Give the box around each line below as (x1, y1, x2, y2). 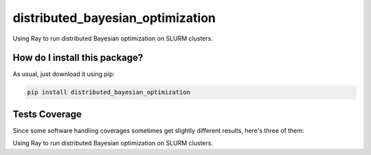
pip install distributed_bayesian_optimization (27, 88, 190, 96)
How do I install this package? (12, 52, 144, 64)
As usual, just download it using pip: (12, 70, 115, 78)
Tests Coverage (12, 108, 82, 120)
